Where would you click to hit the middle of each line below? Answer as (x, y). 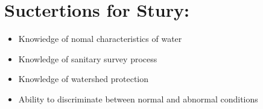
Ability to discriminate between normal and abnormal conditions (138, 99)
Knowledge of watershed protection (84, 79)
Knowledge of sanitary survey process (88, 58)
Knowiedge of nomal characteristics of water (100, 39)
